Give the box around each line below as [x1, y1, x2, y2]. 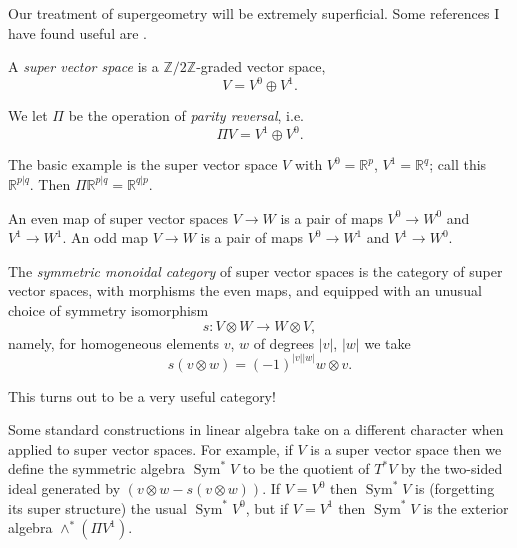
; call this [429, 154, 487, 175]
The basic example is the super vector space [8, 154, 278, 175]
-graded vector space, [196, 56, 326, 77]
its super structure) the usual [8, 497, 187, 518]
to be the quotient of [242, 458, 370, 479]
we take [364, 332, 411, 353]
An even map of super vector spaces [8, 207, 228, 228]
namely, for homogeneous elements [8, 332, 219, 353]
